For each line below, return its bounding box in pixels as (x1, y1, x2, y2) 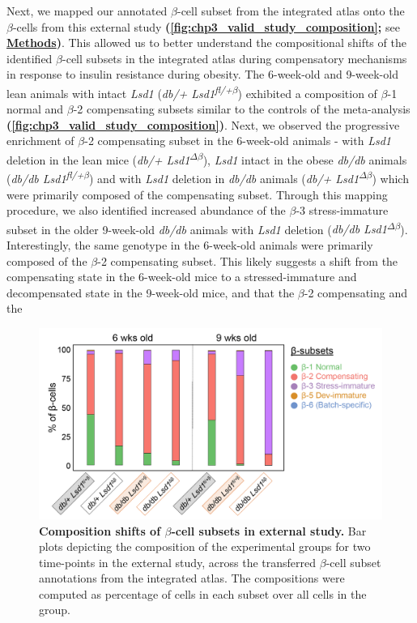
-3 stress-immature (296, 202, 389, 219)
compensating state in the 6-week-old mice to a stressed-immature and (6, 268, 357, 285)
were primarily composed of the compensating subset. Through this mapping (6, 186, 388, 203)
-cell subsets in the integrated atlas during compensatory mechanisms (62, 49, 407, 66)
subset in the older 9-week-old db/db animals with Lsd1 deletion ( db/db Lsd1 (6, 220, 387, 237)
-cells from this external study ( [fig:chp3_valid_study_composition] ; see (12, 18, 400, 35)
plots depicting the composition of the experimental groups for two (39, 538, 371, 555)
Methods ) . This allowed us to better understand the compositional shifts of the (6, 34, 406, 51)
